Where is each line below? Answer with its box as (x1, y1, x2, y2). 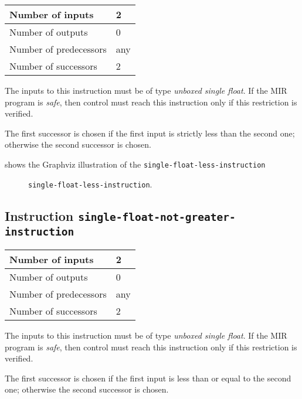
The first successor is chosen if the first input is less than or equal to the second (5, 371, 291, 384)
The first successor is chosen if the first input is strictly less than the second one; (5, 127, 295, 139)
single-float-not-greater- (78, 210, 236, 223)
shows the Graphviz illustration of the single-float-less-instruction (5, 158, 266, 170)
